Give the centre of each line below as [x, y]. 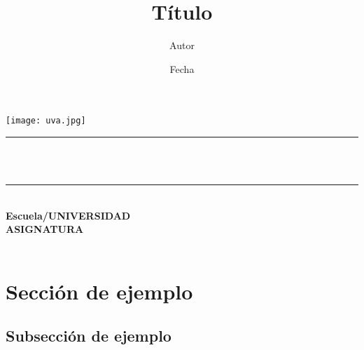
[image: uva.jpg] [46, 121]
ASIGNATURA [45, 229]
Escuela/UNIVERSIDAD [68, 215]
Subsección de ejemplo [89, 336]
